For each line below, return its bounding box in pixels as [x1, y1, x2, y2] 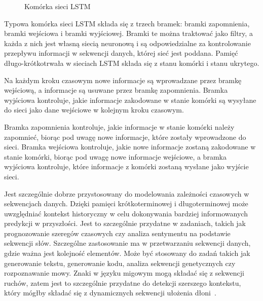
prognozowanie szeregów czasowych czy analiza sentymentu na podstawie [4, 228, 231, 238]
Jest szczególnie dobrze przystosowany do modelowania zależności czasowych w [4, 188, 249, 199]
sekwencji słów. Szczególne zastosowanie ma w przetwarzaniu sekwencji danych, [4, 238, 251, 248]
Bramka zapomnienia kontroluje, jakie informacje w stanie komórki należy [4, 121, 235, 132]
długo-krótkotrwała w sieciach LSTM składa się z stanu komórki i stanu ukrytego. [4, 57, 259, 68]
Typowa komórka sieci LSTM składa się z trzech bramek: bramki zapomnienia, [4, 18, 250, 28]
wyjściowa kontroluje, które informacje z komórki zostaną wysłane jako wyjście [4, 161, 249, 172]
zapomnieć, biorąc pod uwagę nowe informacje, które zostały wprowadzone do [4, 131, 246, 142]
